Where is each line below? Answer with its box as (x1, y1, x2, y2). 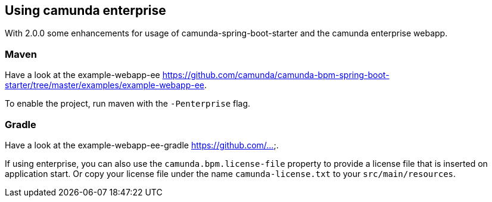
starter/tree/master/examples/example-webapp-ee (5, 80, 204, 91)
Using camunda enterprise (5, 3, 166, 18)
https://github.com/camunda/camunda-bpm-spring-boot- (162, 70, 390, 80)
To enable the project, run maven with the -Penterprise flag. (5, 98, 251, 109)
